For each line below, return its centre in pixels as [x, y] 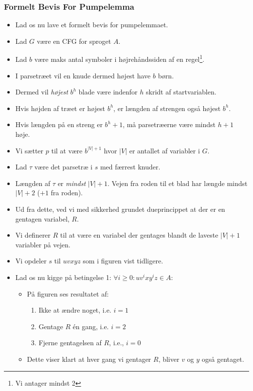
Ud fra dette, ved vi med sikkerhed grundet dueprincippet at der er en [120, 209]
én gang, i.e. [91, 326]
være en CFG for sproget [74, 41]
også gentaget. [223, 359]
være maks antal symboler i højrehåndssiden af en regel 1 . [119, 58]
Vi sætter [29, 150]
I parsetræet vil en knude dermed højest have [83, 75]
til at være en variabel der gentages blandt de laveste [139, 235]
